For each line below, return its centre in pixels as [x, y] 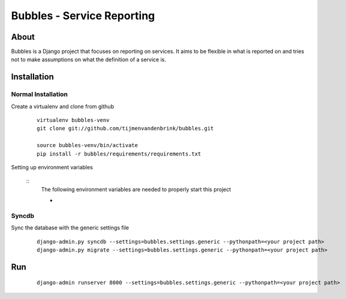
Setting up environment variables [52, 167]
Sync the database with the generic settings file [70, 228]
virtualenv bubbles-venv [73, 120]
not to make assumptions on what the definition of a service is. [89, 59]
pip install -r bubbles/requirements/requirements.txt [119, 154]
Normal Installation [40, 94]
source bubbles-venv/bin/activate [87, 145]
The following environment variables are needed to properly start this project [136, 189]
